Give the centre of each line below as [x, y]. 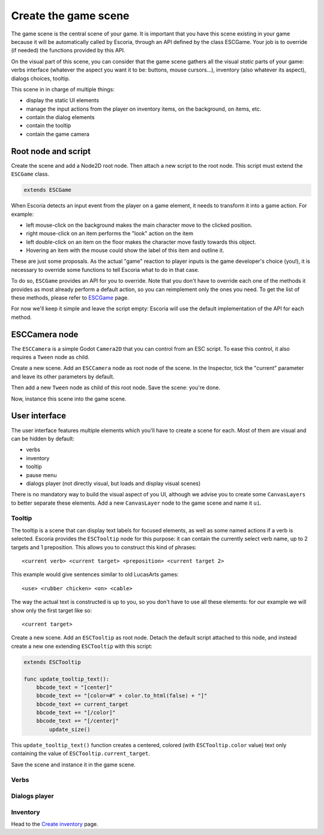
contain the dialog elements [61, 117]
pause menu [41, 475]
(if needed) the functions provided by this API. [68, 51]
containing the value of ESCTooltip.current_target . [80, 753]
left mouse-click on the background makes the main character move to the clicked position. [139, 225]
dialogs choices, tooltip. [40, 78]
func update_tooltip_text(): [67, 679]
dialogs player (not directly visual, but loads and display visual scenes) [113, 483]
